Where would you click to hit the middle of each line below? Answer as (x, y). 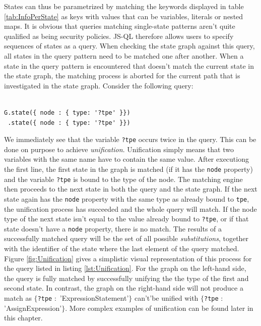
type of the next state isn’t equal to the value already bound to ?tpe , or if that (126, 219)
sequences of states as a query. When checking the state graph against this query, (129, 46)
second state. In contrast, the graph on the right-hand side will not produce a (124, 288)
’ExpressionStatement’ (94, 298)
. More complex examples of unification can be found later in (159, 308)
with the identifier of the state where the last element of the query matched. (122, 248)
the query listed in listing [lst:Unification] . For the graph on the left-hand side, (125, 268)
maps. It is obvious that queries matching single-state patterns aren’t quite (120, 26)
